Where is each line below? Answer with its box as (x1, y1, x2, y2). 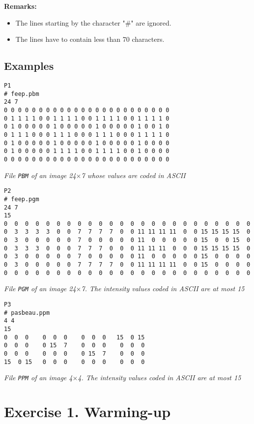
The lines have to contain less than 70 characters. (15, 34, 165, 44)
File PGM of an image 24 (4, 283, 76, 294)
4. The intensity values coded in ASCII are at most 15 (78, 372, 241, 383)
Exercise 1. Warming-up (4, 401, 171, 422)
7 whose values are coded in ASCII (81, 170, 186, 180)
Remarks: (4, 1, 37, 11)
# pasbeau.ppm (4, 309, 50, 316)
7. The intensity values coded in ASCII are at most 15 (81, 283, 245, 294)
